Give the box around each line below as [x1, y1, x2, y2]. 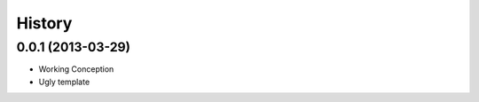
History [16, 13, 73, 33]
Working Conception [38, 64, 114, 75]
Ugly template [38, 76, 90, 87]
